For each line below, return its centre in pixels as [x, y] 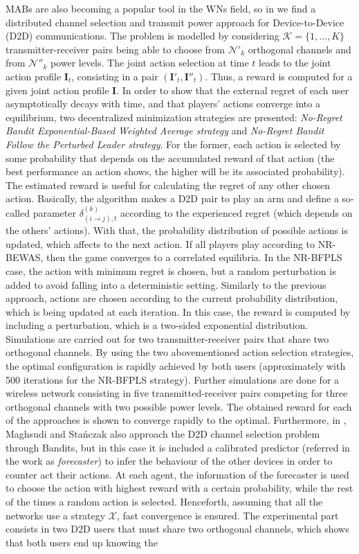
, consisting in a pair [115, 76]
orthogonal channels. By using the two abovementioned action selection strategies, [180, 352]
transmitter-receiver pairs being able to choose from [116, 49]
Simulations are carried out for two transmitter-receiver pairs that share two [167, 338]
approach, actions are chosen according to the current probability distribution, [172, 298]
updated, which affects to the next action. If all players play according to [160, 243]
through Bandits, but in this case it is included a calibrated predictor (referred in [178, 447]
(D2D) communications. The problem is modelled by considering [142, 36]
